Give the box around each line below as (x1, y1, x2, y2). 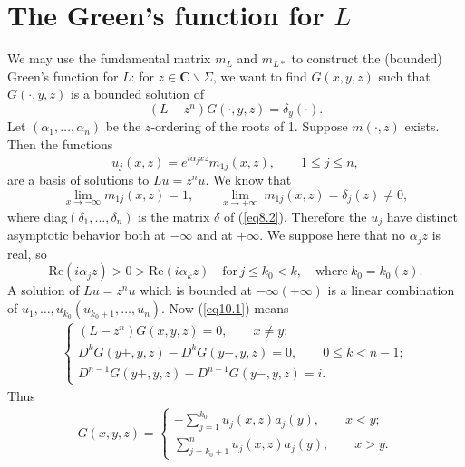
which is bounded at (140, 281, 252, 300)
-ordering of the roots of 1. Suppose (150, 117, 348, 136)
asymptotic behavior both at (7, 225, 166, 244)
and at (196, 225, 233, 244)
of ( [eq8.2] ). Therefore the (223, 206, 367, 225)
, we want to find (212, 66, 307, 85)
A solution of (7, 281, 80, 300)
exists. (404, 117, 440, 136)
